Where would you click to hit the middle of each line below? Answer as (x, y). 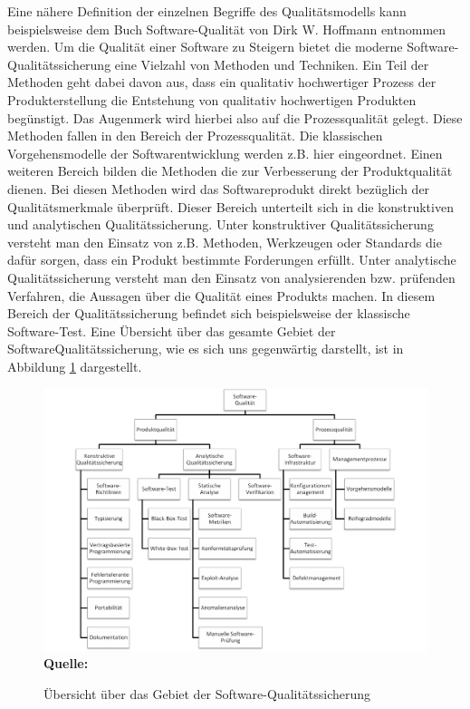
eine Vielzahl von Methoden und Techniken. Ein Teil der (272, 64)
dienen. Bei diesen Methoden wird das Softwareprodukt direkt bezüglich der (219, 188)
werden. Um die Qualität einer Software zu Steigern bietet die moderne (205, 47)
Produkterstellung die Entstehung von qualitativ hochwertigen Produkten (212, 99)
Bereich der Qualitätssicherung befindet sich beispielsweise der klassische (209, 313)
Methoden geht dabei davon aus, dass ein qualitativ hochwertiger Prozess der (222, 82)
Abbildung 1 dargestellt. (75, 366)
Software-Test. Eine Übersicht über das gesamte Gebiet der (172, 330)
